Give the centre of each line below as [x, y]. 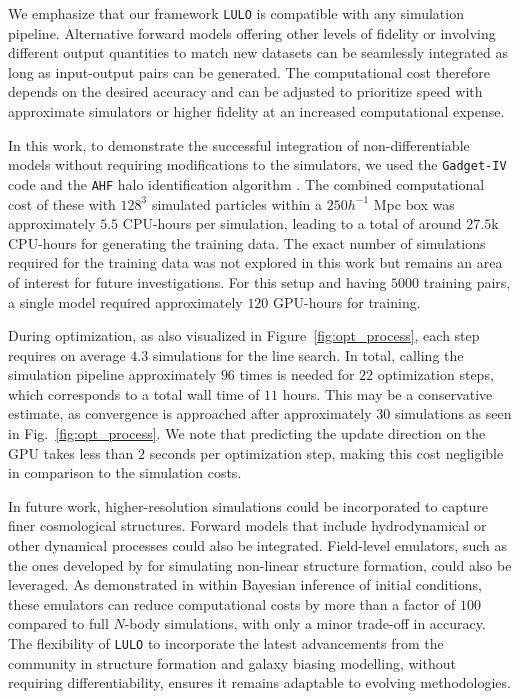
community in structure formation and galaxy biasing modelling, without [232, 662]
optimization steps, [435, 374]
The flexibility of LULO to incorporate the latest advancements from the [226, 643]
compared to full [58, 623]
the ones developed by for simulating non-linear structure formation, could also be [260, 564]
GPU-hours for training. [347, 301]
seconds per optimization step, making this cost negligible [326, 452]
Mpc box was [414, 203]
